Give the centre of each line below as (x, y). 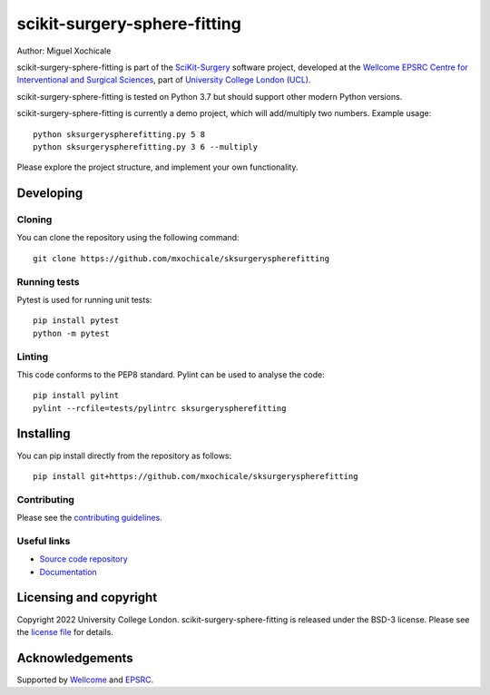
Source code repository (83, 559)
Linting (33, 357)
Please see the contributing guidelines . (89, 518)
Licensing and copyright (87, 597)
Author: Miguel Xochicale (64, 51)
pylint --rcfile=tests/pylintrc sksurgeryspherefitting (160, 408)
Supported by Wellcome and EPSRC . (85, 680)
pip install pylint (76, 396)
